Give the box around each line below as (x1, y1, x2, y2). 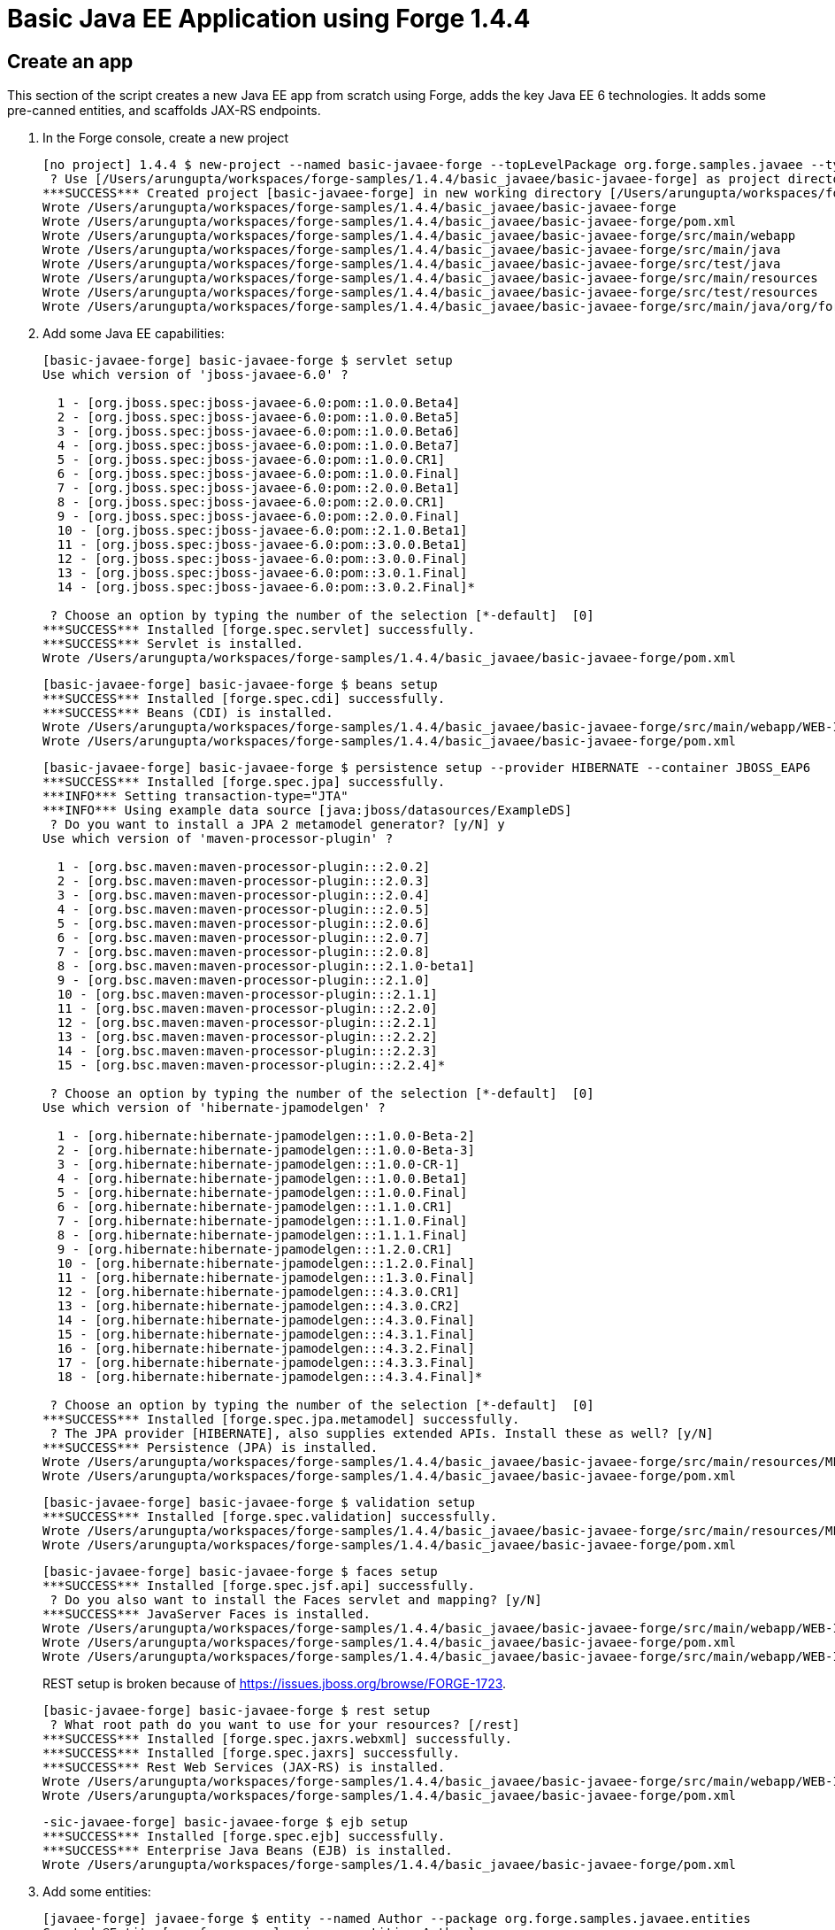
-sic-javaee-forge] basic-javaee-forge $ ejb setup (42, 1815, 409, 1830)
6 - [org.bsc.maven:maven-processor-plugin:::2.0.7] (57, 930, 431, 946)
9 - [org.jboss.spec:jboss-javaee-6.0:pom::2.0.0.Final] (57, 509, 461, 524)
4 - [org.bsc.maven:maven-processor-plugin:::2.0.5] (57, 902, 431, 917)
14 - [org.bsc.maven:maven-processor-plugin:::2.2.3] (57, 1044, 438, 1059)
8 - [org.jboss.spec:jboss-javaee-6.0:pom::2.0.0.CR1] (57, 495, 446, 510)
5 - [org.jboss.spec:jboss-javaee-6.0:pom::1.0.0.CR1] (57, 452, 446, 467)
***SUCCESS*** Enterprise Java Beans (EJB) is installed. (42, 1843, 453, 1858)
